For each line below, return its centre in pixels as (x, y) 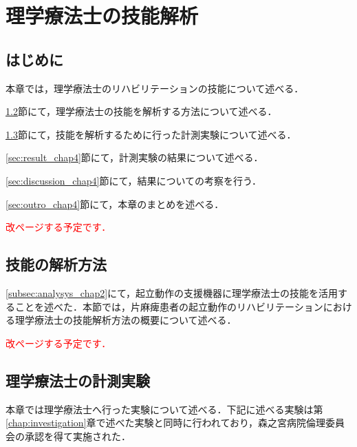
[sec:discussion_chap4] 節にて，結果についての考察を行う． (133, 180)
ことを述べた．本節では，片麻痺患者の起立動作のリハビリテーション (169, 306)
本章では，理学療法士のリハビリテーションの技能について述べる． (155, 88)
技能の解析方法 (56, 264)
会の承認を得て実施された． (68, 436)
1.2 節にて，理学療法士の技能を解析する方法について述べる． (141, 111)
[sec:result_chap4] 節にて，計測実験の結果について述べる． (134, 157)
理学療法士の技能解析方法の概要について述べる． (126, 320)
